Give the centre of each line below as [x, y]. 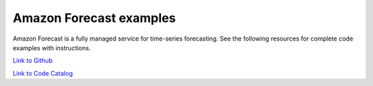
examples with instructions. [52, 47]
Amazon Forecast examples [94, 18]
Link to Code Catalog [43, 73]
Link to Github [33, 61]
